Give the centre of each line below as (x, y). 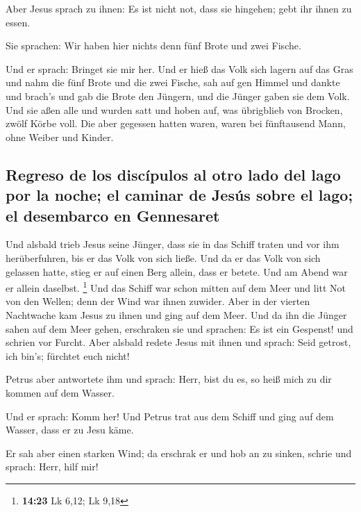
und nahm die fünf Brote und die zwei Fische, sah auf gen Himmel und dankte (173, 82)
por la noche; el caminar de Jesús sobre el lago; (179, 195)
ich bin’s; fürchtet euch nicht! (68, 355)
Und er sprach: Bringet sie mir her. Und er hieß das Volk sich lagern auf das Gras (179, 68)
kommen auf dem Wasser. (60, 392)
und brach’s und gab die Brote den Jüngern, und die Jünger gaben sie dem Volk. (178, 96)
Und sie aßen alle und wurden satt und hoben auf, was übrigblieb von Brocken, (174, 109)
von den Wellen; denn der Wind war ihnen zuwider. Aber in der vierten (158, 301)
